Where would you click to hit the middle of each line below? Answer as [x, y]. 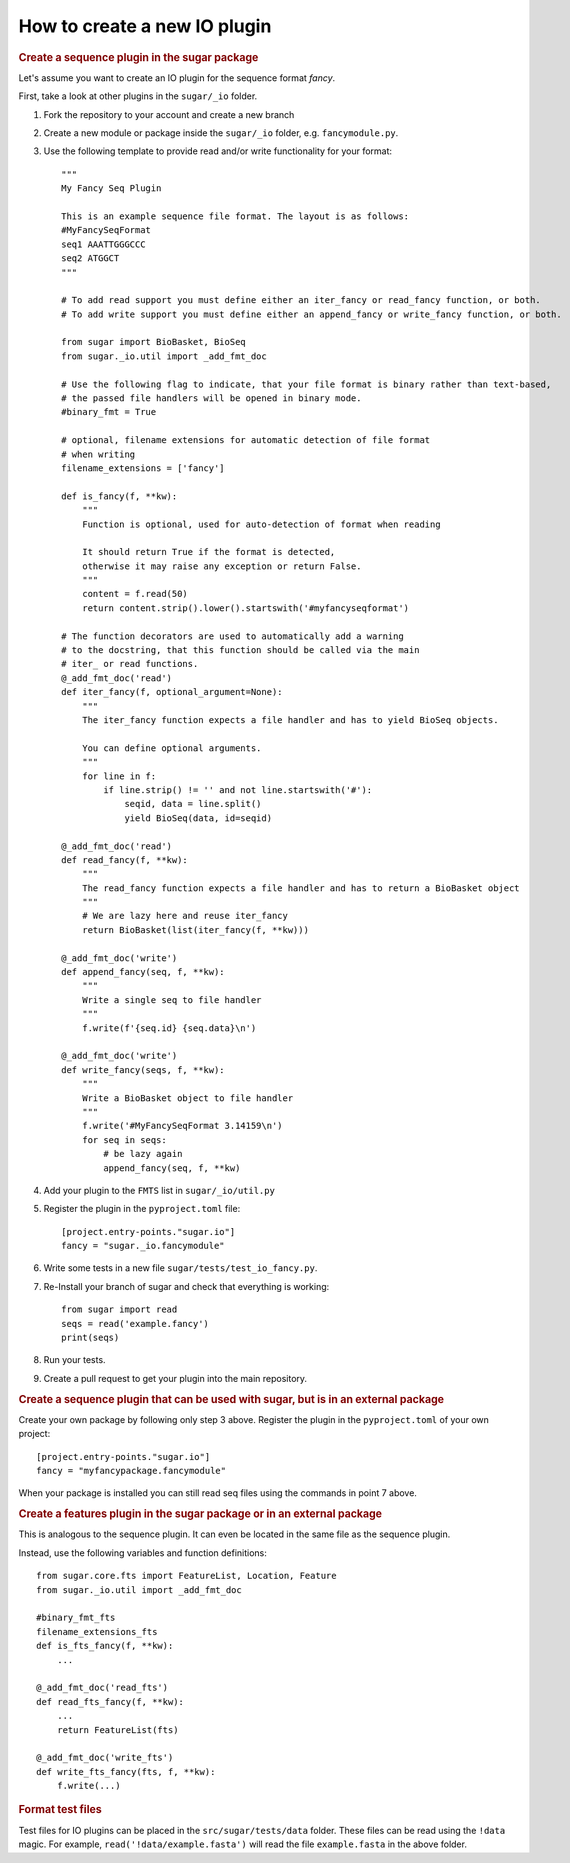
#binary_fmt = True [109, 412]
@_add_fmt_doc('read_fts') [102, 1688]
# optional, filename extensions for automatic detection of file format [246, 440]
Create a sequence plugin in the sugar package [138, 57]
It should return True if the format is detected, [208, 552]
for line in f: [119, 776]
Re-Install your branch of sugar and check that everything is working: [186, 1286]
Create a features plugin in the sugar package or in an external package [200, 1514]
